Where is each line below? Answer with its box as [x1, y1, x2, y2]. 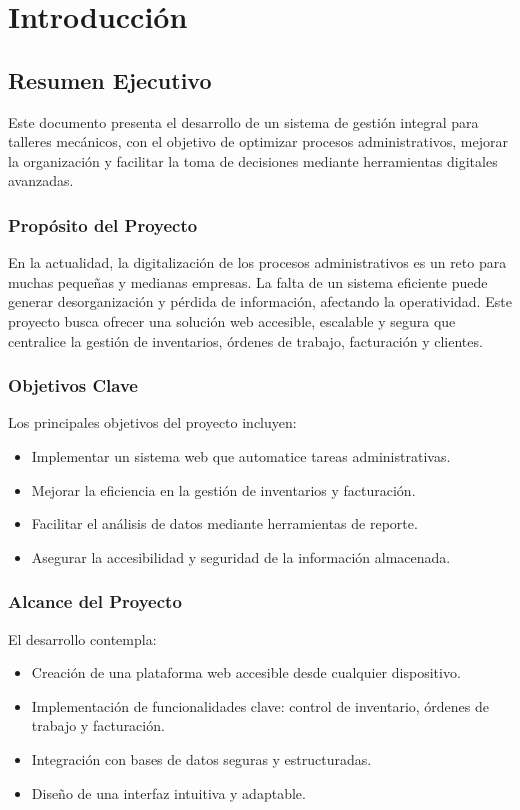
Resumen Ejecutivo [8, 64, 212, 95]
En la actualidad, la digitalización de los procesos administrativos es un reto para [8, 252, 507, 273]
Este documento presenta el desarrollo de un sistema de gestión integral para [8, 111, 479, 132]
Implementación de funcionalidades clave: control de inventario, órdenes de [31, 695, 490, 716]
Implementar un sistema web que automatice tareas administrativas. [31, 445, 451, 466]
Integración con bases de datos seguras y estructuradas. [31, 748, 372, 769]
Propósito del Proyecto [8, 212, 198, 237]
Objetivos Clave [8, 373, 138, 398]
